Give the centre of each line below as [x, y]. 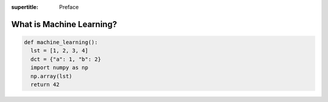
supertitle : [25, 7]
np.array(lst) [52, 76]
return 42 [45, 84]
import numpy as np [60, 68]
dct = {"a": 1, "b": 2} [66, 59]
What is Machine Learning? [64, 24]
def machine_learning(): [61, 42]
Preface [69, 7]
